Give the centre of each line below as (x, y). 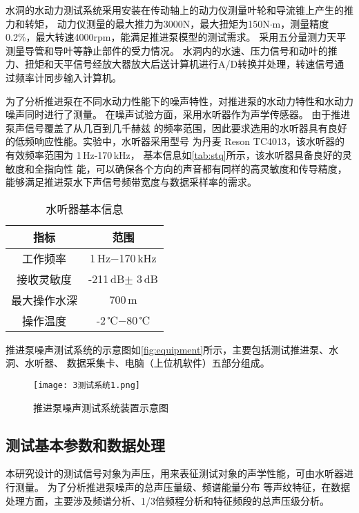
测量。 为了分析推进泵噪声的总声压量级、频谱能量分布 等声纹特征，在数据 (183, 486)
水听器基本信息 (85, 209)
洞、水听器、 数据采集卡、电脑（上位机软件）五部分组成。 (138, 363)
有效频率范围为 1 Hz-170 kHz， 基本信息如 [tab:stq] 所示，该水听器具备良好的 (174, 154)
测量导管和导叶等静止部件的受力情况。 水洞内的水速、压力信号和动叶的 (167, 50)
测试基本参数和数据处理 (85, 444)
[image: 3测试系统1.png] (87, 385)
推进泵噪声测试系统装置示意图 (101, 407)
